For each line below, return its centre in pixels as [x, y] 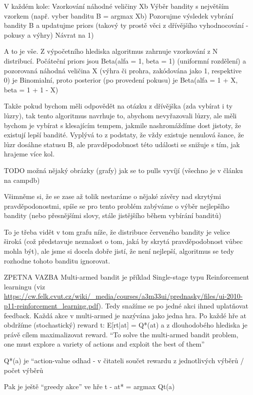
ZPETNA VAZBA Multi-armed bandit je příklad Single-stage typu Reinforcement [127, 277]
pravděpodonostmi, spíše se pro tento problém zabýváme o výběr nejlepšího [117, 206]
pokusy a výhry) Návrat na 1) [49, 34]
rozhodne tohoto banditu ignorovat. [57, 260]
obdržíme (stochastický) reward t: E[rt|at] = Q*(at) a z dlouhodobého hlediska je [126, 325]
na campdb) [22, 180]
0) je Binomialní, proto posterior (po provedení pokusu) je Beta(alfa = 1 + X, [121, 80]
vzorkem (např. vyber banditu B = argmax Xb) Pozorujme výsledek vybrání [119, 15]
